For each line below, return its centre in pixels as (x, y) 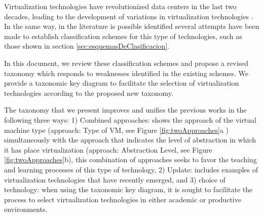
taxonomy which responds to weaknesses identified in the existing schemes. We (126, 73)
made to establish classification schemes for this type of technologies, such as (123, 36)
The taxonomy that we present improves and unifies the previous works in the (125, 110)
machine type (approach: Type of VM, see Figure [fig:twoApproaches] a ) (117, 130)
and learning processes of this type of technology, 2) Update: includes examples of (131, 169)
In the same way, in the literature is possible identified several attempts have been (132, 26)
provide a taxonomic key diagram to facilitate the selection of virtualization (122, 83)
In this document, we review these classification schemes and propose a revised (126, 63)
